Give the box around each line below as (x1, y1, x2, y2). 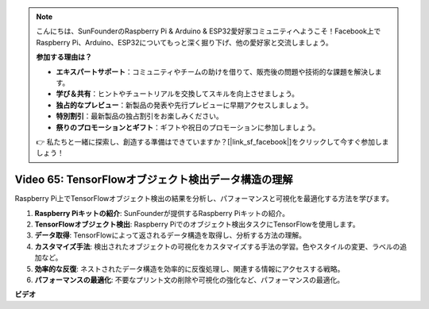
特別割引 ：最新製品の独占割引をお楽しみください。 (56, 111, 223, 121)
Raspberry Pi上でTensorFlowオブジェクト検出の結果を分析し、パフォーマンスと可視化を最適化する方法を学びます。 (14, 194, 393, 203)
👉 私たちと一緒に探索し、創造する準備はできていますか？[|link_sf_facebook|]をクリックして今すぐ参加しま (36, 137, 389, 146)
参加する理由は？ (36, 52, 92, 62)
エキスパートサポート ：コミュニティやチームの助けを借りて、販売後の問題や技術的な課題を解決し (56, 67, 375, 76)
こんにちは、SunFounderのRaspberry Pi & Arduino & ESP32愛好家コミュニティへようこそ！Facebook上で (36, 26, 381, 36)
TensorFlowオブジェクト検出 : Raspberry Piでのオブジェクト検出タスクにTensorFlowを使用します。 (34, 219, 361, 229)
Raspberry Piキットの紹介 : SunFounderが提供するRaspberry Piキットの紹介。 (34, 208, 290, 218)
